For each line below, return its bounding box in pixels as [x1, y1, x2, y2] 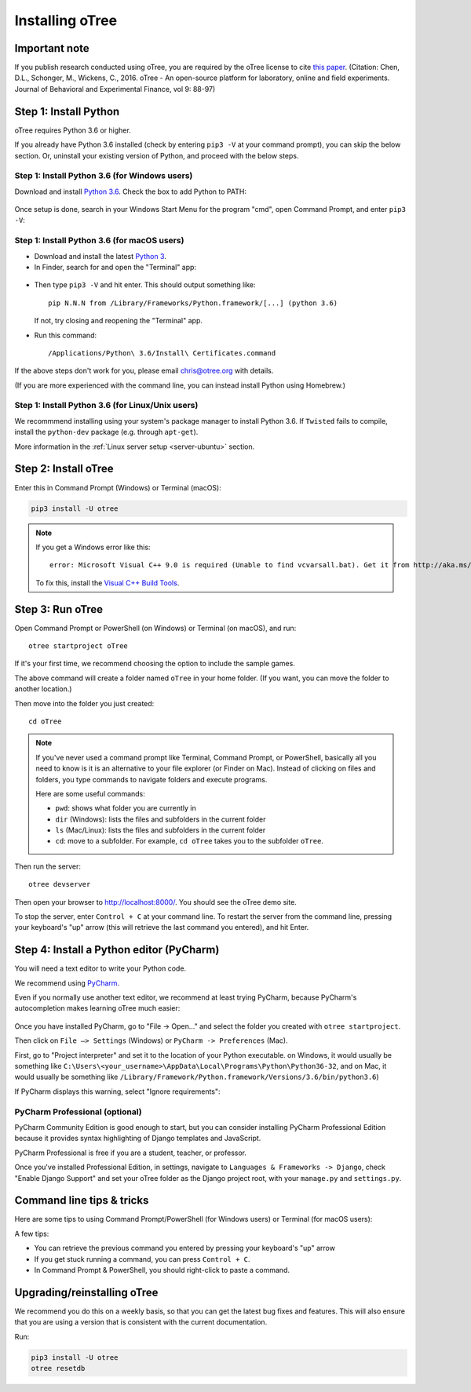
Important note [14, 42, 89, 55]
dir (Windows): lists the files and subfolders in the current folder [55, 814, 266, 824]
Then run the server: [14, 862, 82, 871]
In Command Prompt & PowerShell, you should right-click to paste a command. [34, 1266, 290, 1274]
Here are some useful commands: [35, 789, 145, 798]
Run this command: [34, 330, 97, 340]
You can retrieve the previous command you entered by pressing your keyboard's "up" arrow [34, 1244, 335, 1253]
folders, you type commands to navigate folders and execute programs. [35, 774, 268, 784]
